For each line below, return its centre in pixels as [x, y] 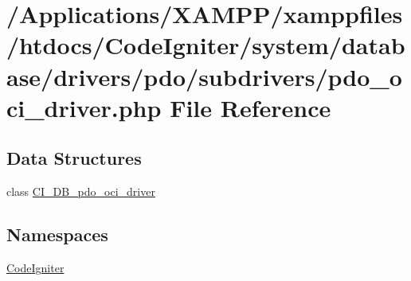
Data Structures [74, 158]
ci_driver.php [84, 107]
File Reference [251, 107]
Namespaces [57, 234]
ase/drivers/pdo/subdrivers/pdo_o [204, 76]
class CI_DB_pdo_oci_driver [81, 191]
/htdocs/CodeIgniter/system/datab [206, 45]
